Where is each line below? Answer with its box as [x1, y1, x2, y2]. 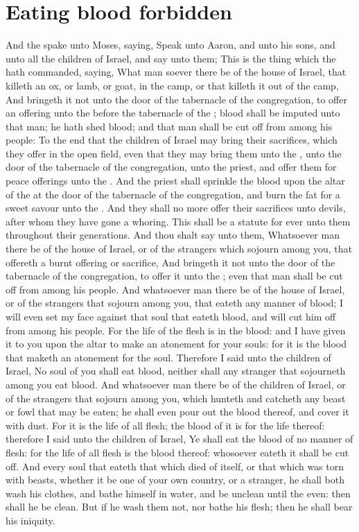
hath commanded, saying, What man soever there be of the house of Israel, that [6, 65, 347, 79]
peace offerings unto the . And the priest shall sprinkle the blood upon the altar [6, 173, 345, 188]
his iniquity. [6, 513, 55, 527]
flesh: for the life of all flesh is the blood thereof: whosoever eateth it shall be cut [6, 445, 349, 459]
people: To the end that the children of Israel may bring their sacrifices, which [6, 132, 338, 147]
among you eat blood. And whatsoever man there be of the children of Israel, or [6, 377, 346, 391]
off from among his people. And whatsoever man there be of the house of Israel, [6, 282, 345, 296]
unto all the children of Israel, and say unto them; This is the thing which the [6, 51, 336, 65]
